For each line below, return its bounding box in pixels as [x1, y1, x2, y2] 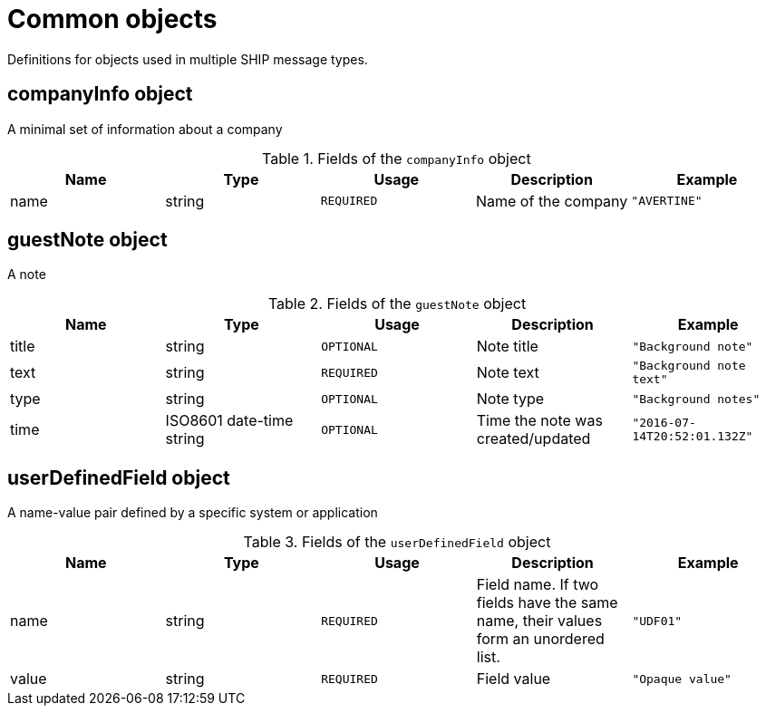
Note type [476, 390, 544, 409]
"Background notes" [632, 391, 761, 406]
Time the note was [476, 411, 603, 430]
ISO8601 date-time [165, 411, 294, 430]
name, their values [476, 612, 603, 631]
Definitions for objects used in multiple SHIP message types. [7, 51, 368, 67]
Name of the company [475, 191, 628, 210]
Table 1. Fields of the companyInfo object [262, 149, 531, 168]
